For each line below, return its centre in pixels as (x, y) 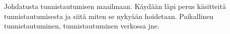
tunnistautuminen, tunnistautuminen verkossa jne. (82, 26)
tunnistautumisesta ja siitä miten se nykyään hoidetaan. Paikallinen (109, 16)
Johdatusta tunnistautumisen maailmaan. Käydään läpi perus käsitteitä (115, 6)
